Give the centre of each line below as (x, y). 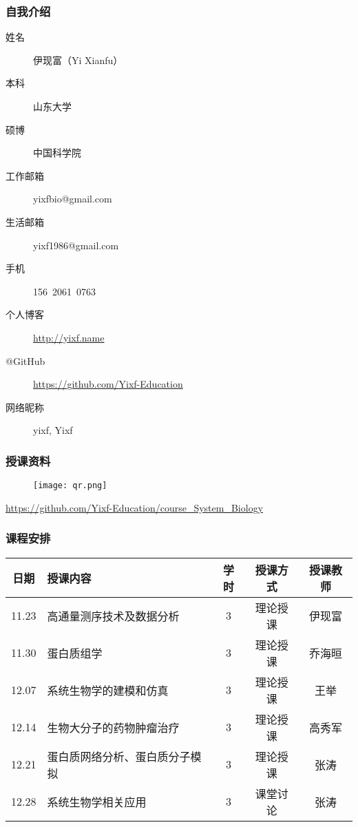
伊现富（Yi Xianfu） (78, 60)
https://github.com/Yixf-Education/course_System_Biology (135, 507)
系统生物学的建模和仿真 (108, 690)
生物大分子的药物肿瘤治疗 (113, 727)
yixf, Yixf (53, 430)
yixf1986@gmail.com (76, 245)
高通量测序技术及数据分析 (113, 616)
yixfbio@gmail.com (73, 199)
